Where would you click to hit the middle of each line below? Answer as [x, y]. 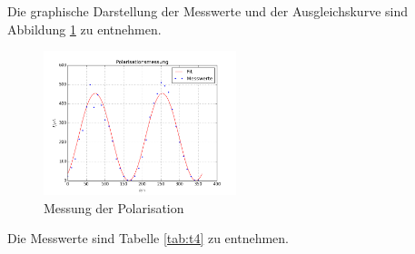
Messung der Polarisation [114, 207]
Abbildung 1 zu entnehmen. [84, 29]
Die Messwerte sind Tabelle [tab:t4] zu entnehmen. [148, 238]
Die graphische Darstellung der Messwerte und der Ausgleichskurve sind [207, 11]
